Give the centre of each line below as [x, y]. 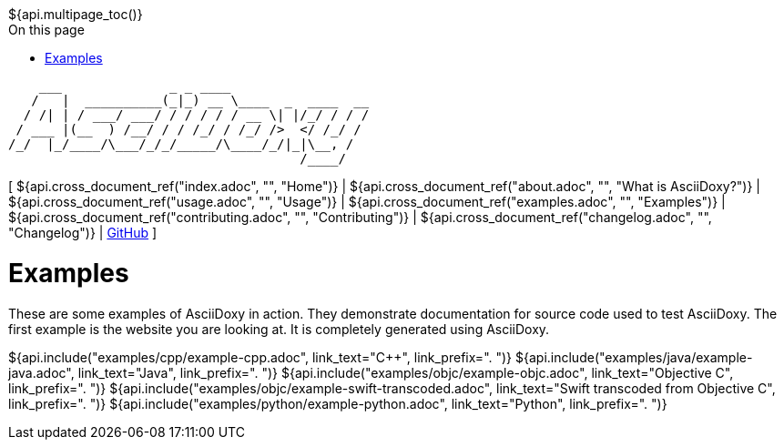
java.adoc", [41, 372]
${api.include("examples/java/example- [634, 357]
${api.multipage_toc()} [76, 14]
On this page [46, 30]
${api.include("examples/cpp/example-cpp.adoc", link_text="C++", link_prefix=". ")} [260, 357]
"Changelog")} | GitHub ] [83, 233]
